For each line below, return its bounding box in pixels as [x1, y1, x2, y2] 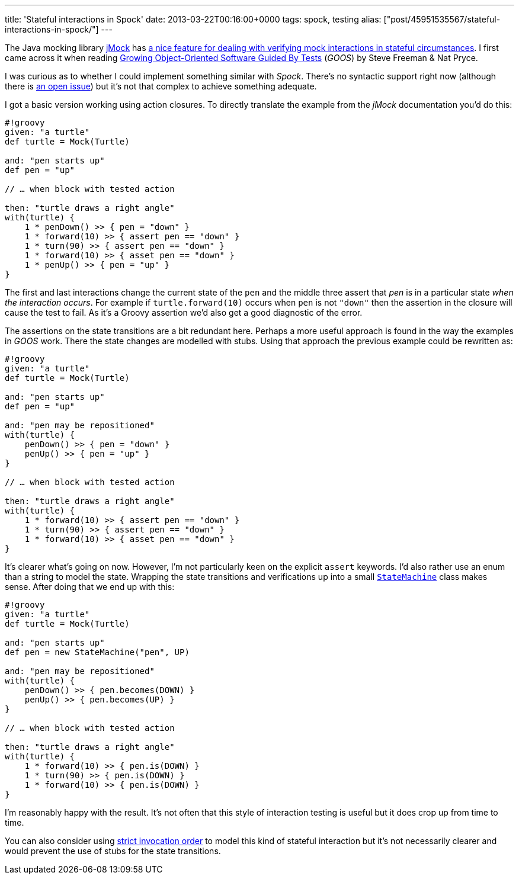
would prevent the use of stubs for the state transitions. [5, 846, 221, 856]
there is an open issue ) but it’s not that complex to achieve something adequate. [5, 81, 317, 91]
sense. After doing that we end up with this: [5, 582, 175, 592]
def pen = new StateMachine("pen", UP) [5, 647, 190, 657]
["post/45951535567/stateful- [383, 14, 501, 24]
